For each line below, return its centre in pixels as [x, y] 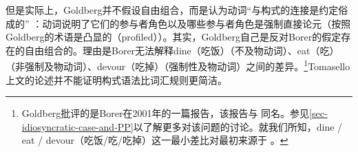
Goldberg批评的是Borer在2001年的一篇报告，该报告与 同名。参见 [166, 113]
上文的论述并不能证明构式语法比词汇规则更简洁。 [116, 79]
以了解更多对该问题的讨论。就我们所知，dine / [238, 126]
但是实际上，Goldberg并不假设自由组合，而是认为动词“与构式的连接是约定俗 [177, 10]
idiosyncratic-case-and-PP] [77, 126]
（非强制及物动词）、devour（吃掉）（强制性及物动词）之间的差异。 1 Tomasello [178, 65]
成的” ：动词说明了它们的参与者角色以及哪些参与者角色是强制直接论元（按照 [178, 23]
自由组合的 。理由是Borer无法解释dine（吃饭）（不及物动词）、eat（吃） [182, 50]
